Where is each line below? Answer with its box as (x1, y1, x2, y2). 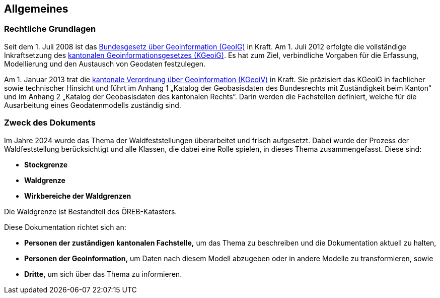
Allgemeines (4, 3, 68, 15)
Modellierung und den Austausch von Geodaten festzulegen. (4, 59, 206, 68)
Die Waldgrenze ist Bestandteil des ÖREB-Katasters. (4, 207, 177, 216)
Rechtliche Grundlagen (4, 24, 96, 34)
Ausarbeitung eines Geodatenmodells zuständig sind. (4, 100, 181, 109)
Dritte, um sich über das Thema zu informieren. (24, 269, 182, 278)
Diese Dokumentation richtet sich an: (4, 222, 126, 231)
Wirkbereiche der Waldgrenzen (24, 191, 131, 200)
